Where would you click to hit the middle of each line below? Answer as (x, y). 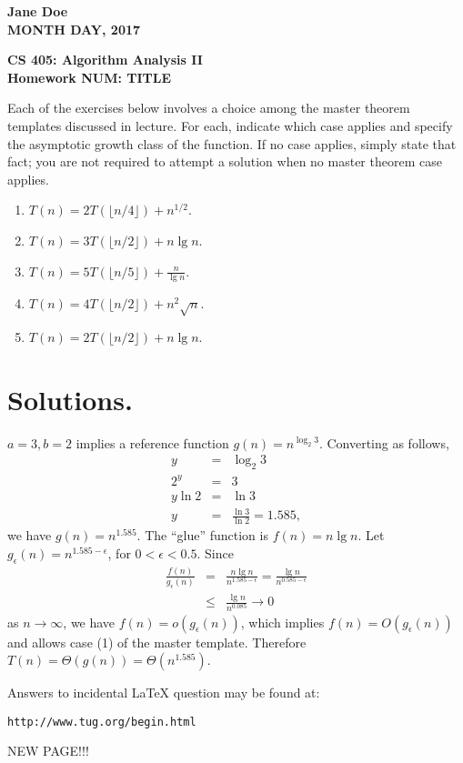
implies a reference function (152, 442)
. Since (215, 552)
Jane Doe (38, 11)
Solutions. (70, 399)
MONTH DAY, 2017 (74, 29)
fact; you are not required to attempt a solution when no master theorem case (225, 161)
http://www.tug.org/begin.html (102, 722)
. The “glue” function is (202, 535)
